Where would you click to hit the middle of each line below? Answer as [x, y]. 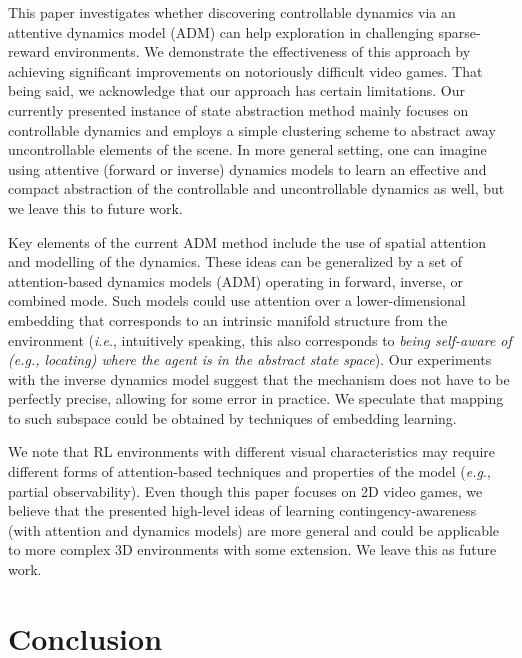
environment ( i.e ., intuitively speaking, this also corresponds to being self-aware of [260, 339]
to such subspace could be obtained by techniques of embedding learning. [232, 417]
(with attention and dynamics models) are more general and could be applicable [254, 529]
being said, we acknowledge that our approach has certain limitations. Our [236, 90]
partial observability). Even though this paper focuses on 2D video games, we [245, 490]
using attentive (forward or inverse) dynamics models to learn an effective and [247, 168]
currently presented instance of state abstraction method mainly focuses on [238, 109]
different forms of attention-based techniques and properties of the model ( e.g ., [249, 471]
